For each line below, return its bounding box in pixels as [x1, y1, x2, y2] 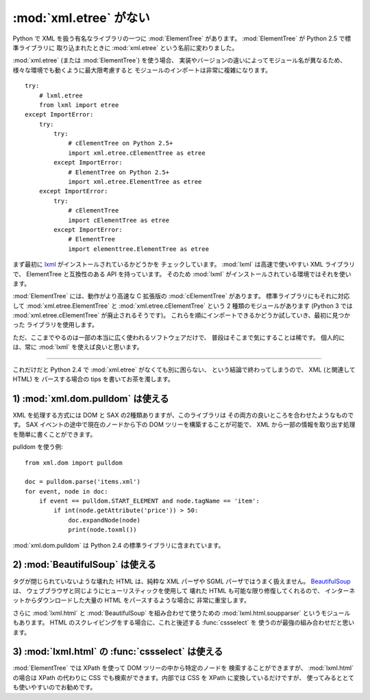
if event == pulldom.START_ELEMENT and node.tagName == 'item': [38, 497, 260, 505]
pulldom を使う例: [12, 443, 63, 451]
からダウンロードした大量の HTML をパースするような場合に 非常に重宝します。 [24, 596, 250, 605]
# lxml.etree [38, 91, 83, 99]
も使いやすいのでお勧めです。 [12, 683, 97, 692]
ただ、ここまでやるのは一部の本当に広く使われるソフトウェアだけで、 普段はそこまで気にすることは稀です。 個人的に [12, 333, 345, 341]
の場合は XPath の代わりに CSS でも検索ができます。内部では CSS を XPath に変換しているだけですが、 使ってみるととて [12, 673, 355, 681]
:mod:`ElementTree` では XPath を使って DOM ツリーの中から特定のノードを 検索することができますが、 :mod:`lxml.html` [12, 664, 354, 672]
